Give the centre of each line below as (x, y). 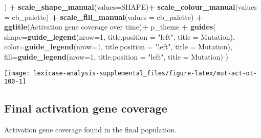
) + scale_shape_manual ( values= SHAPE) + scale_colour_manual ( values (130, 7)
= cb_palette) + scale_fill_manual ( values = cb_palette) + (103, 17)
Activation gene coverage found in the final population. (90, 130)
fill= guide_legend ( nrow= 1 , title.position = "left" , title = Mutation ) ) (116, 56)
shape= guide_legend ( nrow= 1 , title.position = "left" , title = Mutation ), (119, 36)
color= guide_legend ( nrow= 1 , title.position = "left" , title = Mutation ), (118, 47)
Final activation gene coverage (86, 108)
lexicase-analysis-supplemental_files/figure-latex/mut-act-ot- (145, 73)
